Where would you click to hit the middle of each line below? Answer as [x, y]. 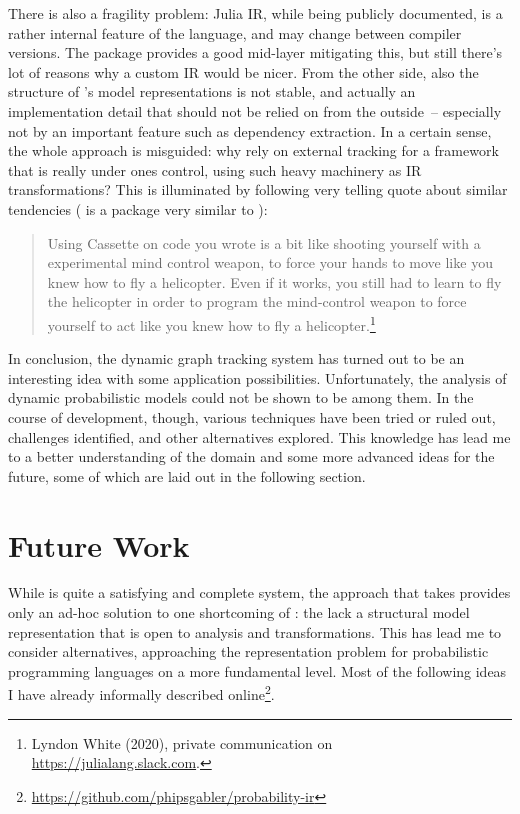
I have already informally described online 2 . [141, 693]
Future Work [99, 544]
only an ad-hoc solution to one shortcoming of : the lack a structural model [239, 612]
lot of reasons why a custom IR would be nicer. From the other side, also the [243, 71]
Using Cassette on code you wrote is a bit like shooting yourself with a [264, 242]
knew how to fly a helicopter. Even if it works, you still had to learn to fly [274, 281]
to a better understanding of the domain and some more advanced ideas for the [251, 456]
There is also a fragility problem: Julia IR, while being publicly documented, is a [255, 13]
